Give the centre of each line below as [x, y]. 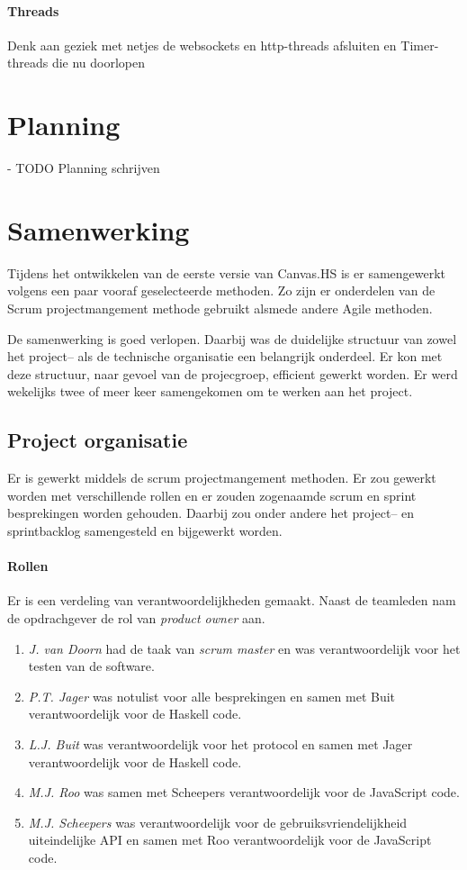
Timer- [420, 45]
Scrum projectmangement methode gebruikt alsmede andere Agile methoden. [220, 308]
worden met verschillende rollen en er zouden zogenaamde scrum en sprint [212, 495]
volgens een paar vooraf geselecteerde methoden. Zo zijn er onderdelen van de [221, 290]
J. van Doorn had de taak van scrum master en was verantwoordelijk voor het [244, 648]
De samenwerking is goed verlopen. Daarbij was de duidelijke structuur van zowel [232, 338]
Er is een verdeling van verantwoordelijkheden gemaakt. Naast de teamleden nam [232, 600]
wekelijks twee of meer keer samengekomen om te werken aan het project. [210, 391]
